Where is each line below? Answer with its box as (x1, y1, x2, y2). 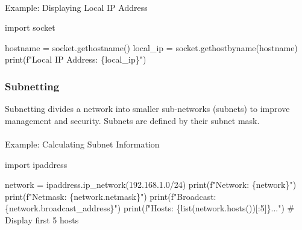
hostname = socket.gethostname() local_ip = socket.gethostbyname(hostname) (5, 41, 298, 54)
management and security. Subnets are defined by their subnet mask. (5, 114, 260, 126)
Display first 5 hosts (5, 213, 79, 226)
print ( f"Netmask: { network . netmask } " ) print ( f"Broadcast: (5, 190, 216, 202)
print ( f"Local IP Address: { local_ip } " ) (5, 53, 146, 66)
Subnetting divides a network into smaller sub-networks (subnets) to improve (5, 102, 290, 115)
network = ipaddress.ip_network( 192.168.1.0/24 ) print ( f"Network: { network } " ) (5, 178, 297, 191)
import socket (5, 21, 55, 34)
